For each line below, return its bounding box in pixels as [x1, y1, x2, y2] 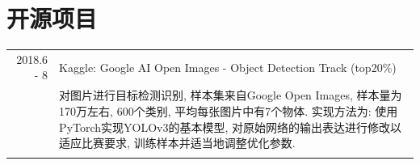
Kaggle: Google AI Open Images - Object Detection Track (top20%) [59, 58, 397, 75]
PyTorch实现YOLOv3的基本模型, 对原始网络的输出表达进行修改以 [59, 118, 402, 135]
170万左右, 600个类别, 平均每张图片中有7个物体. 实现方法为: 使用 [59, 102, 398, 119]
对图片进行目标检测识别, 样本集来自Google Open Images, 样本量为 [59, 87, 402, 104]
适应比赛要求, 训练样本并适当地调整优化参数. [59, 134, 296, 151]
